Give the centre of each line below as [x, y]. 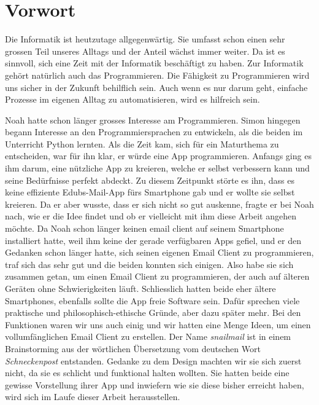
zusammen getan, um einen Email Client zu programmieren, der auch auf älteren [157, 276]
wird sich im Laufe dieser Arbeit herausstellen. [93, 397]
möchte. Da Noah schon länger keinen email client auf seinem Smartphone [144, 228]
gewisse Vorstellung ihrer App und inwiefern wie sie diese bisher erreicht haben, [155, 384]
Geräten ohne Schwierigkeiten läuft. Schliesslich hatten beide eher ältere [140, 288]
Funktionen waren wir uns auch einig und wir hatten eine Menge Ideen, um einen [158, 324]
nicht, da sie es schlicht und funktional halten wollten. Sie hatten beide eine [147, 373]
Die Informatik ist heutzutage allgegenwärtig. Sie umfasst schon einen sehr [145, 39]
